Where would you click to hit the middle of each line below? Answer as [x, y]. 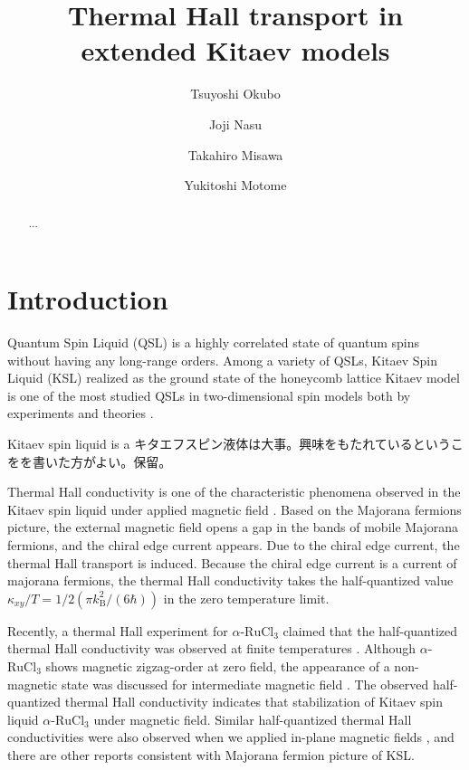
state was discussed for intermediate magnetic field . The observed [245, 684]
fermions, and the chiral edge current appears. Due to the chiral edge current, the [234, 545]
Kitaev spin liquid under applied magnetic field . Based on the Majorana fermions [234, 509]
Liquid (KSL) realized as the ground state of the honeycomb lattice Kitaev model [234, 378]
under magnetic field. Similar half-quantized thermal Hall [253, 719]
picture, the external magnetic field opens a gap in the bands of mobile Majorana [233, 527]
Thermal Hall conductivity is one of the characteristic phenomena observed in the [234, 492]
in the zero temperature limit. [246, 598]
